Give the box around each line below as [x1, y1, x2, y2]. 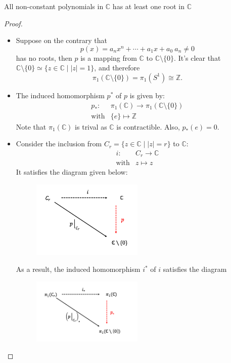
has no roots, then [16, 52, 72, 63]
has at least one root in [112, 1, 184, 11]
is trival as [75, 121, 107, 132]
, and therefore [94, 62, 140, 73]
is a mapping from [80, 52, 137, 63]
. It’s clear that [174, 52, 221, 63]
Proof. [4, 18, 23, 28]
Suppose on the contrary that [16, 35, 108, 46]
